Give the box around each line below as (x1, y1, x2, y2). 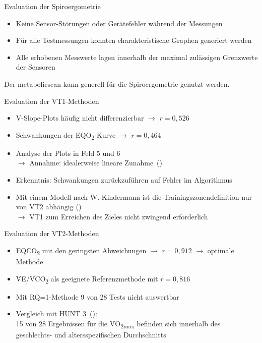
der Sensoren (16, 62, 55, 72)
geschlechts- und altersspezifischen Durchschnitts (16, 329, 166, 340)
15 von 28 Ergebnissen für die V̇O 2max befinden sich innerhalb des (16, 318, 221, 330)
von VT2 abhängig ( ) (16, 201, 82, 212)
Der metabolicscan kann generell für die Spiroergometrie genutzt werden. (4, 78, 230, 89)
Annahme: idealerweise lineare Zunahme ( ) (29, 157, 163, 168)
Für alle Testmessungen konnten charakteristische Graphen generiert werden (16, 35, 252, 45)
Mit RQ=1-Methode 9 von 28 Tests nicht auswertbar (16, 291, 179, 302)
